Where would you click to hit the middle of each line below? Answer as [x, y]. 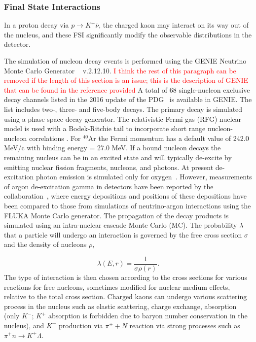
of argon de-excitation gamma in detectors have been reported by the [109, 186]
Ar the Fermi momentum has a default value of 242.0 [168, 138]
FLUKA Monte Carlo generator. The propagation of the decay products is [116, 215]
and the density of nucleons [45, 244]
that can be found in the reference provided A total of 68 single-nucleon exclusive [127, 89]
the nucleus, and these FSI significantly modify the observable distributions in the [128, 34]
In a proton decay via [37, 25]
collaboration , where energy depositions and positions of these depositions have [125, 196]
